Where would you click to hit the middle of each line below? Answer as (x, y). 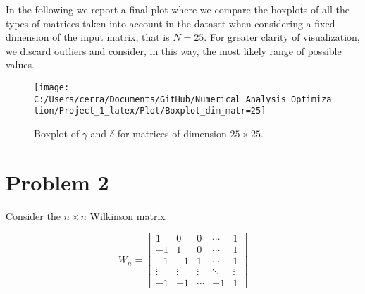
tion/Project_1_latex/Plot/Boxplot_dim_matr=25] (150, 111)
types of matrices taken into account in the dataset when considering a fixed (171, 23)
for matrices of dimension (172, 133)
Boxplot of (56, 133)
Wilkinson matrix (128, 215)
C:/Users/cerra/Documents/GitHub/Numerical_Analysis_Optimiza (183, 99)
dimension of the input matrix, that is (88, 37)
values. (20, 65)
